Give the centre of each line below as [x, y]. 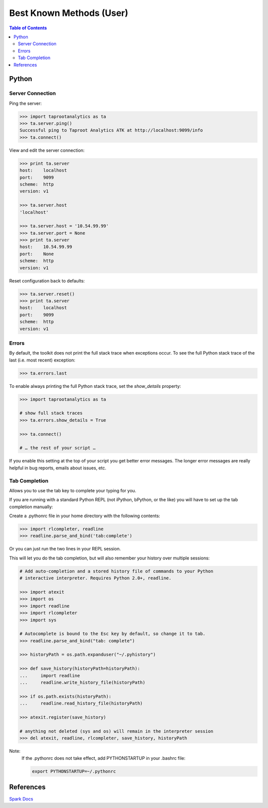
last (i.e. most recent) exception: [42, 360]
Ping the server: [26, 103]
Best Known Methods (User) [69, 13]
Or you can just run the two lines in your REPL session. [65, 549]
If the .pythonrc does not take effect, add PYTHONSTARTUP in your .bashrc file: [103, 758]
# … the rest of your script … [58, 448]
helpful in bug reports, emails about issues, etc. [58, 468]
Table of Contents [28, 28]
